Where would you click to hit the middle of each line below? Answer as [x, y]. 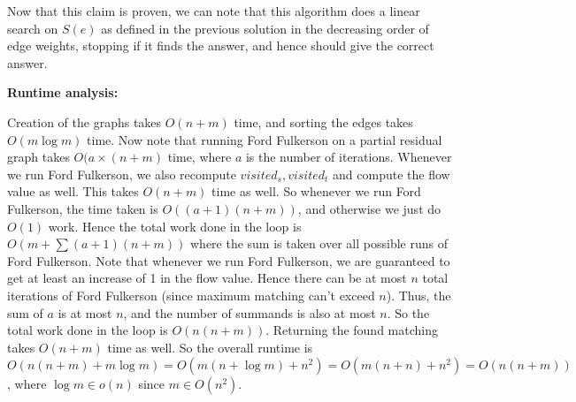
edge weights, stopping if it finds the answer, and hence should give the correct [221, 46]
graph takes [38, 157]
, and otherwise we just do [369, 208]
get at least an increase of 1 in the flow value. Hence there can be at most [207, 278]
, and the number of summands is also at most [250, 312]
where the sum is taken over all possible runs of [319, 243]
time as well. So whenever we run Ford [316, 191]
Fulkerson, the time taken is [83, 208]
